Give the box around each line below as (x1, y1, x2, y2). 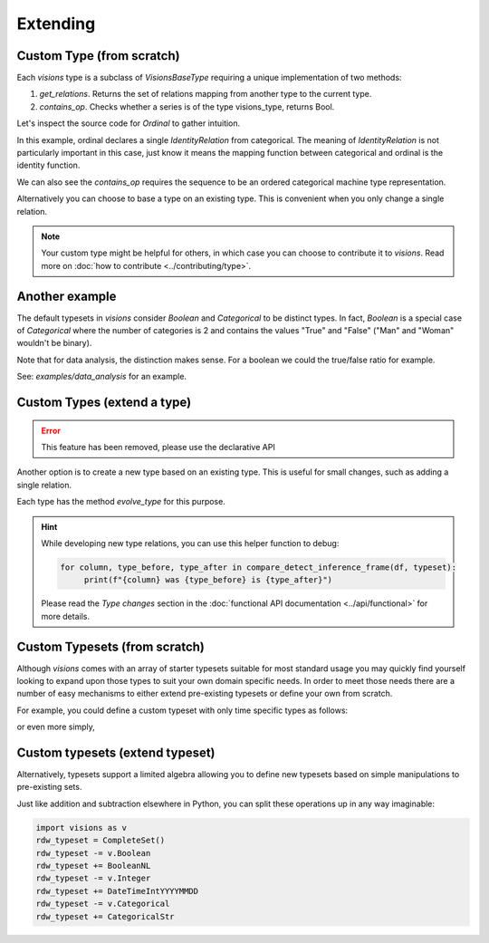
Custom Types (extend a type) (16, 395, 192, 410)
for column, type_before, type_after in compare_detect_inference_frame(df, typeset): (60, 562, 457, 573)
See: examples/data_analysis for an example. (16, 371, 187, 382)
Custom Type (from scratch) (16, 48, 180, 63)
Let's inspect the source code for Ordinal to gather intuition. (16, 118, 241, 129)
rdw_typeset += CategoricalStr (35, 911, 176, 921)
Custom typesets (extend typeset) (16, 746, 216, 760)
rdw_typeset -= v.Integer (35, 873, 151, 883)
